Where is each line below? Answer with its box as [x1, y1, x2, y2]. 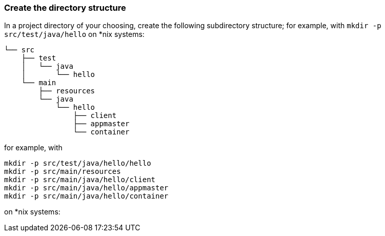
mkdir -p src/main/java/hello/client [4, 175, 156, 184]
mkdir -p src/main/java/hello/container [4, 192, 169, 201]
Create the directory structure [4, 3, 126, 13]
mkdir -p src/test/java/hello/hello [4, 159, 151, 168]
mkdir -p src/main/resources [4, 167, 121, 176]
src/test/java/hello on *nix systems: [4, 30, 145, 39]
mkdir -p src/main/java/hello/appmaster [4, 184, 169, 192]
